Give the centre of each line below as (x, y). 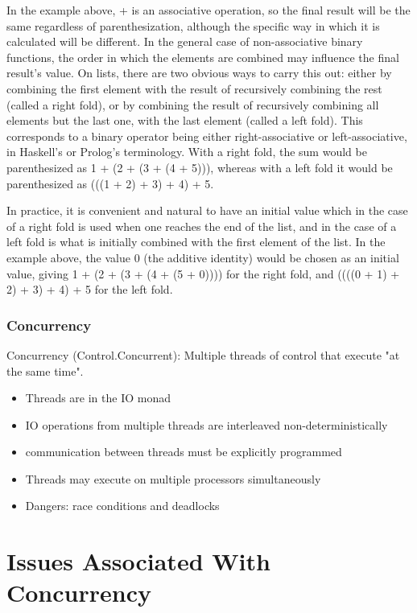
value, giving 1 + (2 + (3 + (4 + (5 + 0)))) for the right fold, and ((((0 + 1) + (203, 273)
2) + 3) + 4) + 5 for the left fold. (90, 289)
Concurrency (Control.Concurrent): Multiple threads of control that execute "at (203, 354)
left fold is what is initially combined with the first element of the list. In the (196, 242)
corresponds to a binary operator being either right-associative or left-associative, (207, 136)
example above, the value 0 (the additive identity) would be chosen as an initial (203, 257)
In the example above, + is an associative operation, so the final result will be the (208, 10)
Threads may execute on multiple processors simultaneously (173, 478)
